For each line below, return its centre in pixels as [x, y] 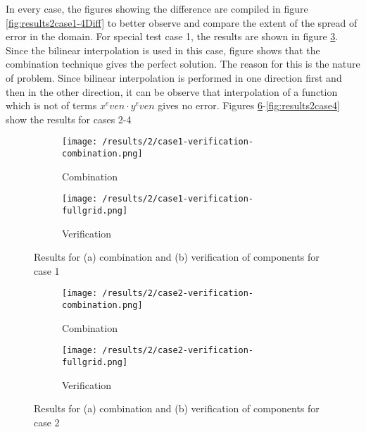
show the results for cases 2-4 [69, 119]
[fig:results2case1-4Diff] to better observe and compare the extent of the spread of [182, 22]
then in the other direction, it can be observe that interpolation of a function [172, 91]
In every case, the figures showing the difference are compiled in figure [157, 8]
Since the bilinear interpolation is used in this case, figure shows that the [163, 50]
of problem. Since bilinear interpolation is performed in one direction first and [174, 77]
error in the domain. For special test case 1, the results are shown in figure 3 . [172, 36]
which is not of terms [51, 105]
